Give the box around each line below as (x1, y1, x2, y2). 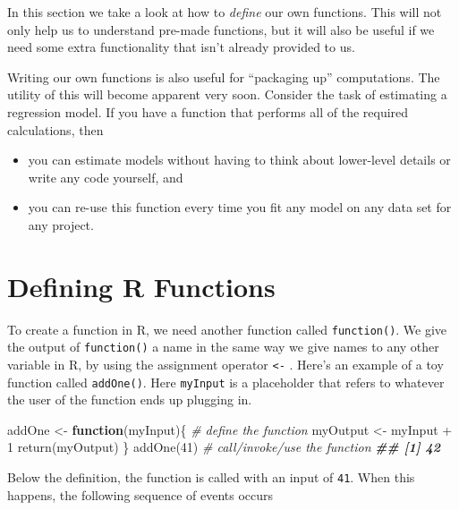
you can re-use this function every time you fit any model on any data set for (28, 198, 452, 217)
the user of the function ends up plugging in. (7, 390, 252, 409)
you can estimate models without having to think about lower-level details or (28, 150, 451, 169)
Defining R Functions (7, 268, 276, 304)
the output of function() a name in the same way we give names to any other (7, 337, 439, 356)
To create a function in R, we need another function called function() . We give (7, 319, 447, 338)
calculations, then (7, 120, 104, 139)
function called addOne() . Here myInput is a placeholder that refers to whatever (7, 372, 445, 391)
